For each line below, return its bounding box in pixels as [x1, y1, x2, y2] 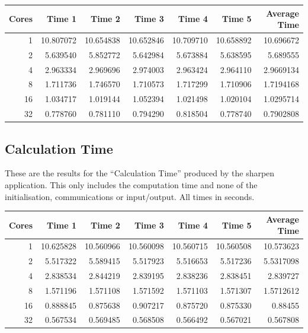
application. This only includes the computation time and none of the [5, 179, 258, 191]
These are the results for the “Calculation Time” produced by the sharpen [5, 167, 275, 179]
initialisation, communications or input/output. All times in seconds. [5, 190, 255, 202]
